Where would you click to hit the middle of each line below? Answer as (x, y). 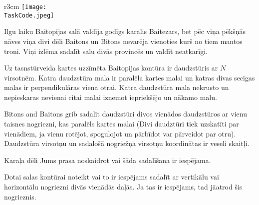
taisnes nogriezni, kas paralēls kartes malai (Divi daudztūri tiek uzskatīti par (122, 124)
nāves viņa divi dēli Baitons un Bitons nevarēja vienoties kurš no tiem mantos (123, 41)
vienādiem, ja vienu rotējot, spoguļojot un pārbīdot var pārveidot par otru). (120, 133)
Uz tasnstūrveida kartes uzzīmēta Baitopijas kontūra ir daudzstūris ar (111, 68)
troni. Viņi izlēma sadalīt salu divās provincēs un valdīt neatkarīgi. (106, 51)
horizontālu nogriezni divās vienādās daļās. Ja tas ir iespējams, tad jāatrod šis (123, 187)
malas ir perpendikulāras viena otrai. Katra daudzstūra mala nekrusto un (117, 87)
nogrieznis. (20, 196)
